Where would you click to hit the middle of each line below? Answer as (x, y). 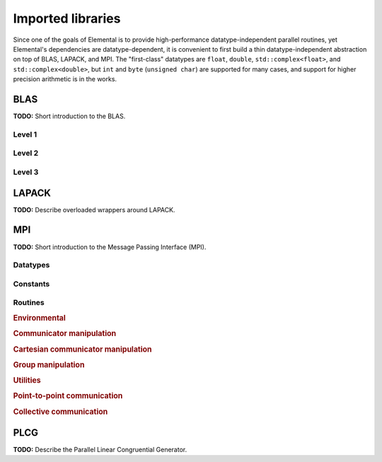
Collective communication (60, 412)
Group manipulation (49, 364)
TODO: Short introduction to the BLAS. (69, 116)
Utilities (27, 381)
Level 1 (25, 134)
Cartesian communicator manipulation (82, 349)
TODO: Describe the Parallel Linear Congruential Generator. (100, 449)
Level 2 (26, 154)
